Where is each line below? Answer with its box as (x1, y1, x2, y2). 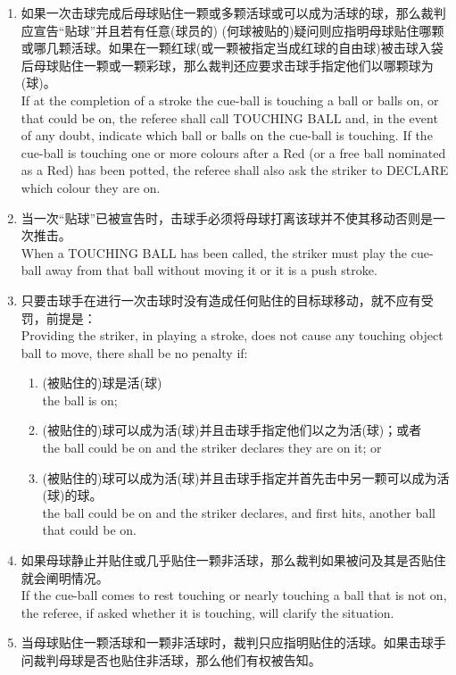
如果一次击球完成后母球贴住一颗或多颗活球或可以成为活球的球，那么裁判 (21, 4, 446, 21)
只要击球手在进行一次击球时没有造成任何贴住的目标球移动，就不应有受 (21, 290, 434, 309)
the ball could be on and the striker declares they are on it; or (42, 438, 382, 457)
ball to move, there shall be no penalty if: (21, 343, 248, 362)
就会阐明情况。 (21, 568, 109, 587)
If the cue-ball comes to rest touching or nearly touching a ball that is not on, (21, 586, 447, 604)
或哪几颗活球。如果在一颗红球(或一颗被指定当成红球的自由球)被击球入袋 (21, 38, 444, 57)
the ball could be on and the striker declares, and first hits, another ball (42, 503, 435, 521)
